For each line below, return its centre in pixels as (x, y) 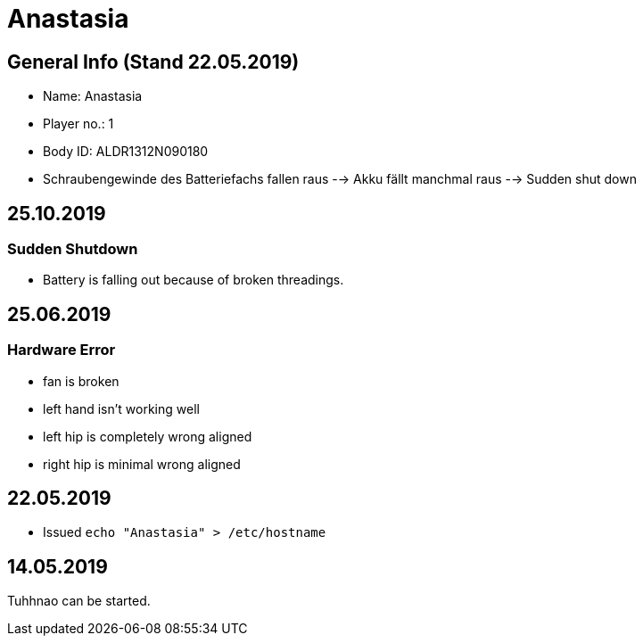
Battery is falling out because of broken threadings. (194, 280)
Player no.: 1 (78, 124)
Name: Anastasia (93, 96)
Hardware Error (62, 350)
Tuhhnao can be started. (79, 601)
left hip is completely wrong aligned (148, 436)
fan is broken (81, 381)
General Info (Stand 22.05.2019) (153, 62)
